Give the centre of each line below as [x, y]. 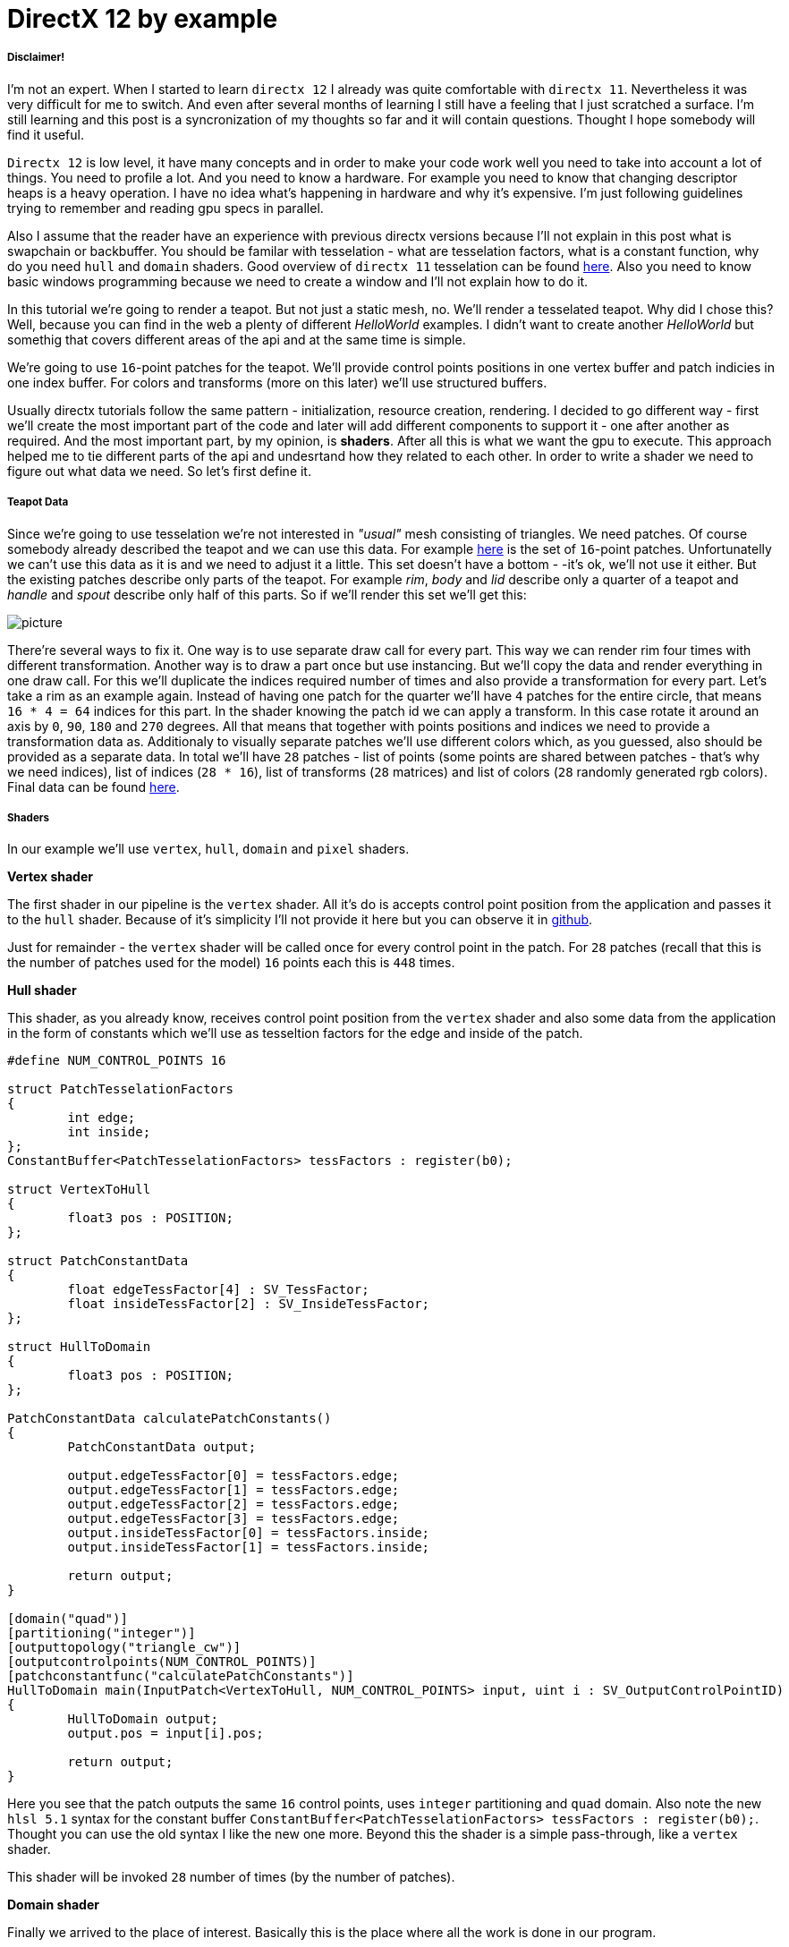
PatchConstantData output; [162, 1447]
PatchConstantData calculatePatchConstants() [170, 1419]
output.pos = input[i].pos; [165, 1734]
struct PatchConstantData [98, 1261]
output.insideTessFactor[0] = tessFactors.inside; [249, 1533]
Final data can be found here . [93, 786]
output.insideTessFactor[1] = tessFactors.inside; [249, 1547]
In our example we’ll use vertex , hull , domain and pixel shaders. [208, 849]
